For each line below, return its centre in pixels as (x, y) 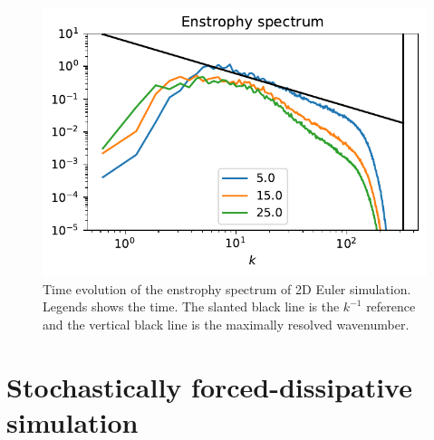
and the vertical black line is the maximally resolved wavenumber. (226, 325)
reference (391, 306)
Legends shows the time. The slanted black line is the (191, 306)
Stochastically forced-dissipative (209, 386)
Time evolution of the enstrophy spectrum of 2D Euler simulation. (227, 288)
